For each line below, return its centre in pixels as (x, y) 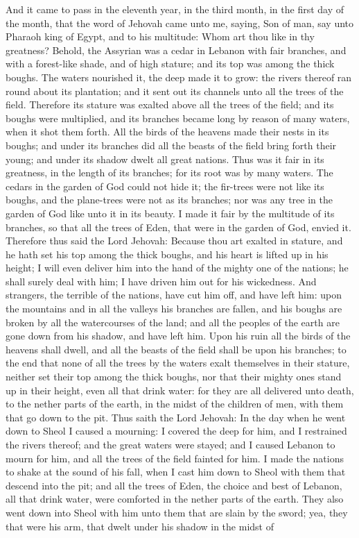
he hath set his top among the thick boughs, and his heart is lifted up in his (167, 254)
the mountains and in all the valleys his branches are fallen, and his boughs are (174, 309)
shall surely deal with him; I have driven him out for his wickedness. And (161, 281)
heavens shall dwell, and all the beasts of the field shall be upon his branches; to (176, 349)
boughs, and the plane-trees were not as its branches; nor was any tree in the (169, 200)
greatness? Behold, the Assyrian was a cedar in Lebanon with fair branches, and (176, 50)
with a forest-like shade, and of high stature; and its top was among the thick (170, 64)
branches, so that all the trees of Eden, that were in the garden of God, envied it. (178, 227)
